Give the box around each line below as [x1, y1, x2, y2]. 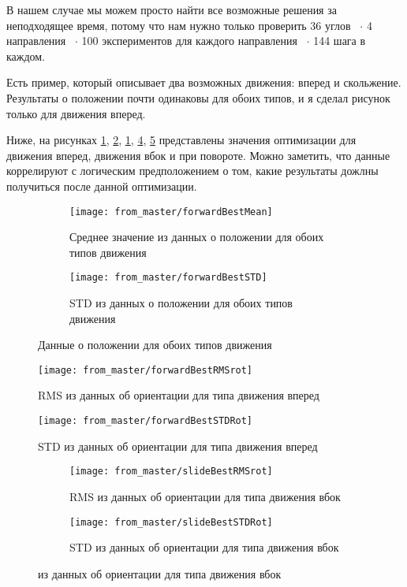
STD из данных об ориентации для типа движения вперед [38, 437, 318, 454]
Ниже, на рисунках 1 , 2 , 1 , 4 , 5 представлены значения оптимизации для [6, 132, 357, 148]
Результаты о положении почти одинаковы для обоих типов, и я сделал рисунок [6, 89, 390, 106]
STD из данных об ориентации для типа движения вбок [69, 539, 339, 555]
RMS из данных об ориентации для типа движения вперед [38, 387, 319, 403]
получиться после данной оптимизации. [6, 177, 197, 194]
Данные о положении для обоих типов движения [38, 336, 272, 353]
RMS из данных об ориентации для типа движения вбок [69, 488, 341, 504]
